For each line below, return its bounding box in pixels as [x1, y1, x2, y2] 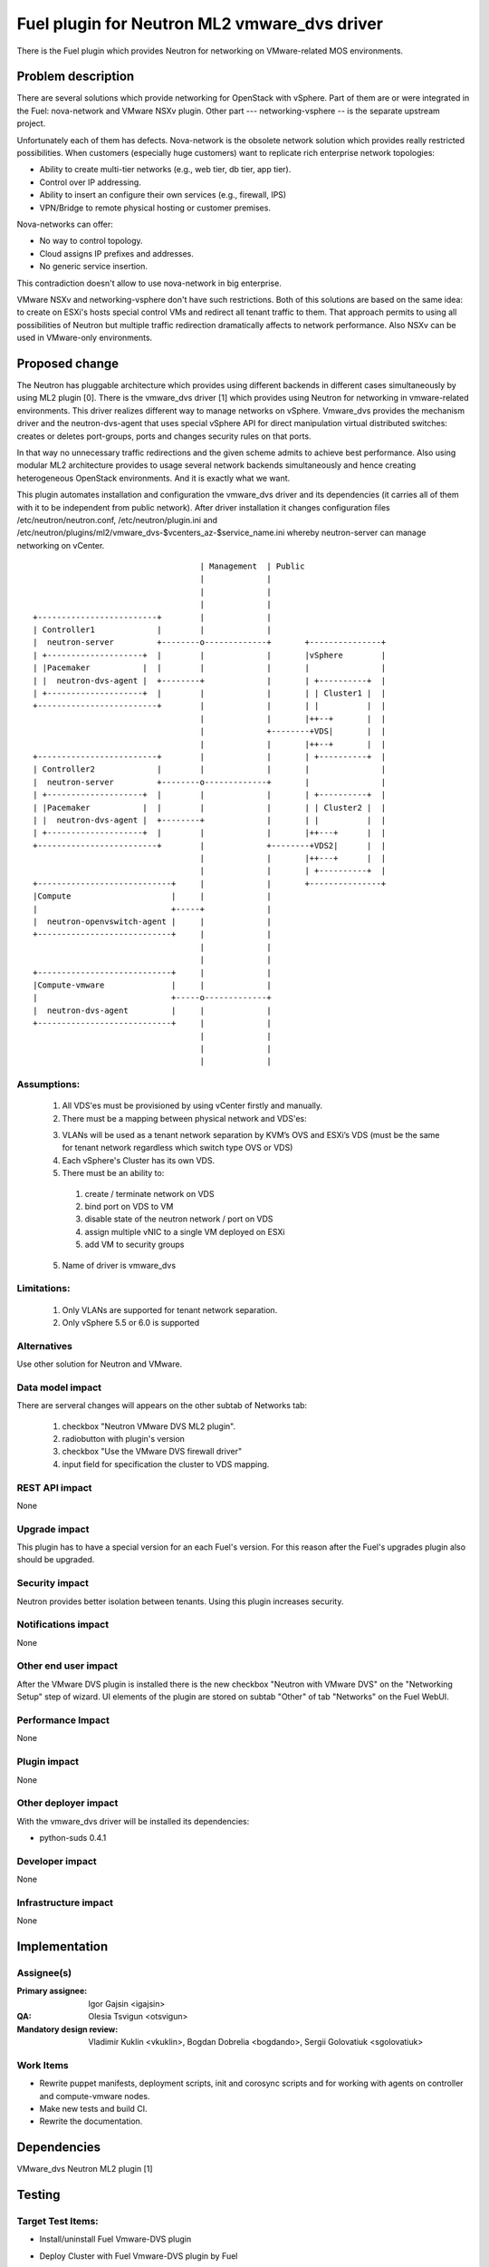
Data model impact [16, 1381, 102, 1394]
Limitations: [16, 1282, 71, 1295]
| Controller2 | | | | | [33, 764, 387, 774]
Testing [16, 2187, 61, 2203]
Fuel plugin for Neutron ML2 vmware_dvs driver [16, 14, 384, 34]
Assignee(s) [16, 1967, 72, 1980]
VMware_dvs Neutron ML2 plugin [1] [16, 2164, 153, 2175]
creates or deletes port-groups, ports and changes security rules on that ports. [16, 431, 312, 442]
